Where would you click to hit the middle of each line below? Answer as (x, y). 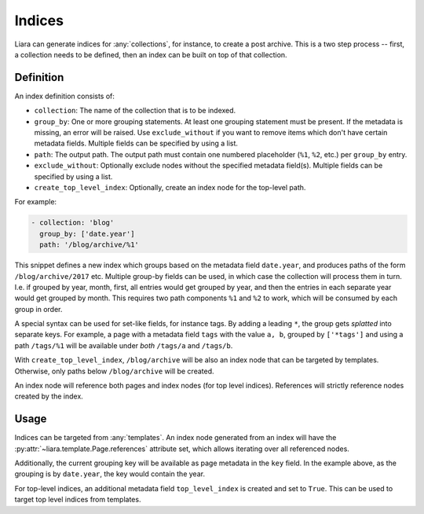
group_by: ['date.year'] (87, 233)
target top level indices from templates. (78, 500)
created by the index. (49, 396)
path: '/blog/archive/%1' (89, 245)
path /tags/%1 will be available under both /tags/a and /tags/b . (124, 345)
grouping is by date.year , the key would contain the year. (110, 474)
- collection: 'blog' (73, 223)
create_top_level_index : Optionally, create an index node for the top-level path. (170, 187)
